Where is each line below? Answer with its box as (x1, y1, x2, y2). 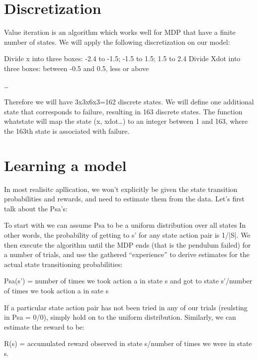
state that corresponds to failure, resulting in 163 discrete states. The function (4, 106, 243, 116)
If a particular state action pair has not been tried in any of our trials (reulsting (4, 302, 248, 312)
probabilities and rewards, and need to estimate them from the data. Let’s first (4, 193, 245, 204)
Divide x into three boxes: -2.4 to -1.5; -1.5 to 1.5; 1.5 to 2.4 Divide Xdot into (4, 53, 241, 64)
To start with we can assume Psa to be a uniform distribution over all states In (4, 220, 246, 230)
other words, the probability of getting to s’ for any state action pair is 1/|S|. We (4, 229, 251, 240)
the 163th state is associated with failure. (4, 125, 130, 136)
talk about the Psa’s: (4, 203, 68, 213)
